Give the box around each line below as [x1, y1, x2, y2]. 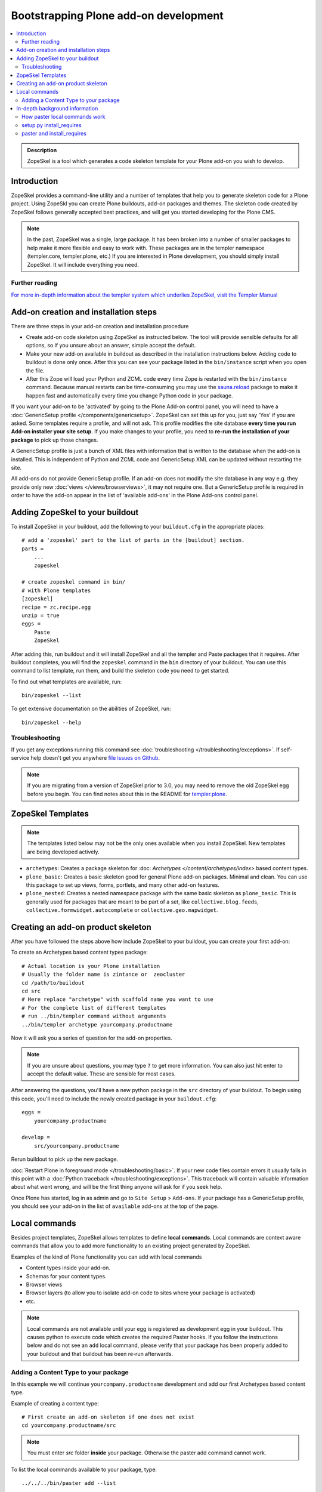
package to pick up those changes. [11, 436, 98, 443]
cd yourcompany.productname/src [21, 1422, 116, 1429]
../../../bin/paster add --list [21, 1480, 116, 1486]
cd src [21, 988, 41, 994]
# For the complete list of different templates [21, 1004, 166, 1011]
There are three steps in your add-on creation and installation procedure [11, 322, 189, 329]
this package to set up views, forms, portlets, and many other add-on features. [26, 881, 220, 889]
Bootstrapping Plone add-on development [11, 9, 224, 22]
